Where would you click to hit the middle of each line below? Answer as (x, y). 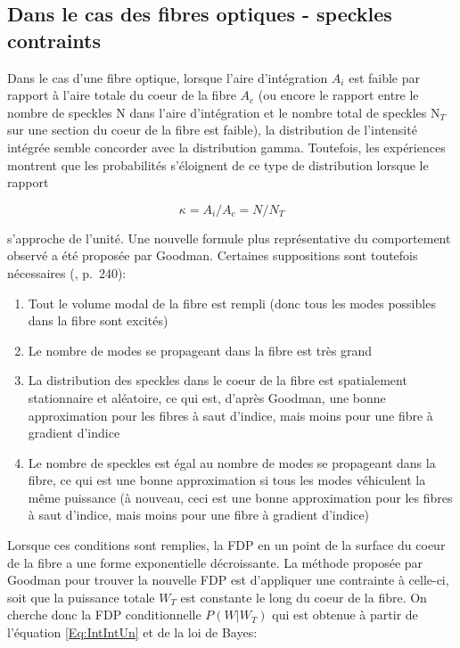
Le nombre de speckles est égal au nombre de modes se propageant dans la (232, 462)
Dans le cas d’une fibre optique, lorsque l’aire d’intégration (168, 77)
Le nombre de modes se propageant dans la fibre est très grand (200, 350)
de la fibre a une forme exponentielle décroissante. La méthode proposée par (215, 562)
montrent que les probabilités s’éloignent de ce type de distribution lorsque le (218, 164)
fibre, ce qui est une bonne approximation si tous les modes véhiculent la (227, 480)
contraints (54, 40)
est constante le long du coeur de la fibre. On (304, 597)
